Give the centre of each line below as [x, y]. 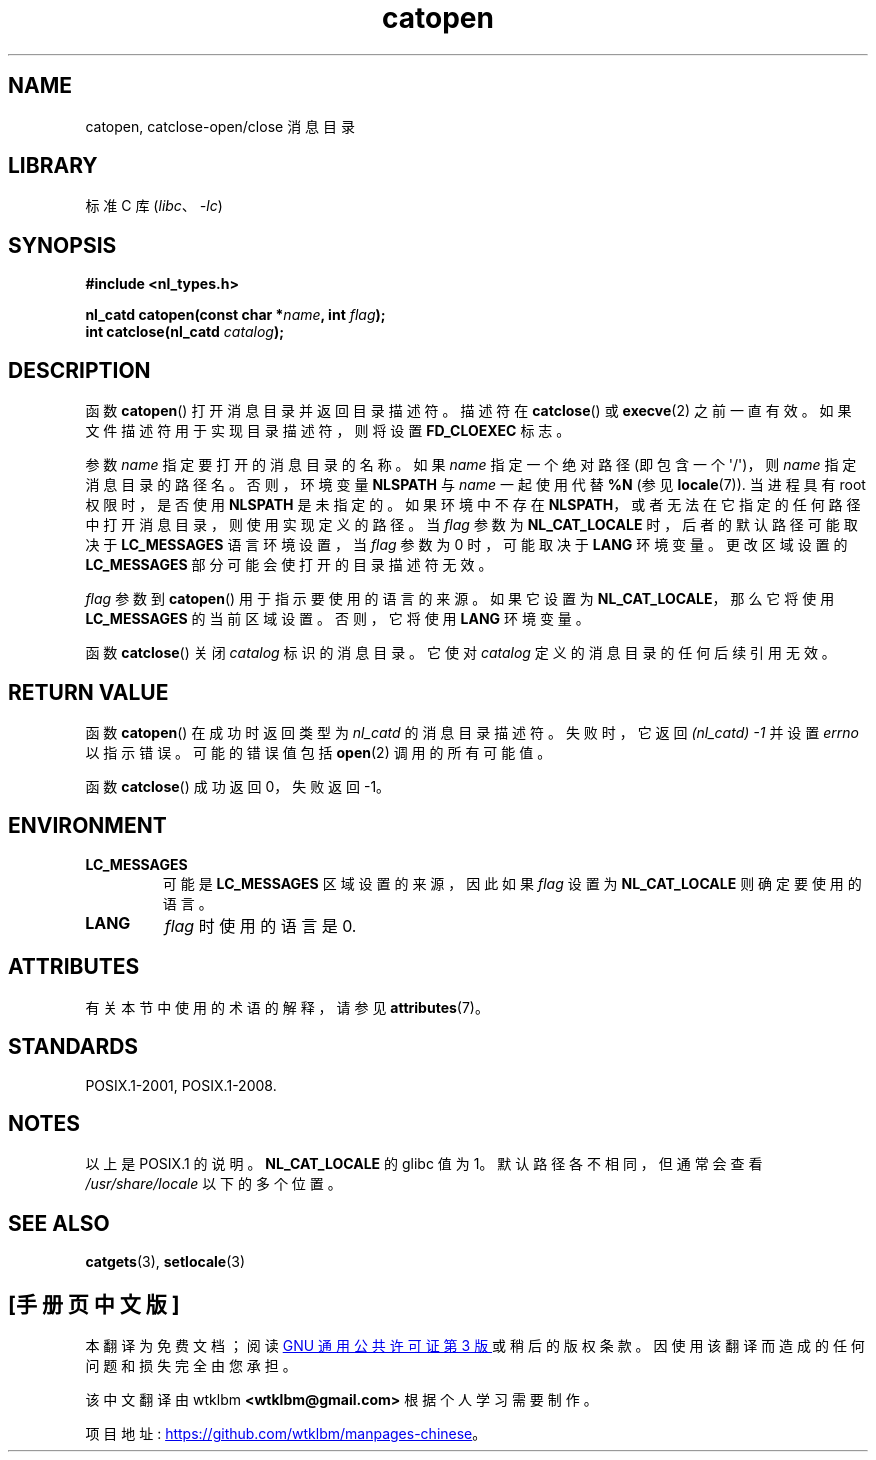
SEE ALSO [59, 1223]
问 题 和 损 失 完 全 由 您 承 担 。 [191, 1366]
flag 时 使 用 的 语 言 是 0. [260, 925]
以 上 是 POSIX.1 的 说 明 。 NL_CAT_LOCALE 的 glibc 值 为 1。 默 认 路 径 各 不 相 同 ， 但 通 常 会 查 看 [424, 1164]
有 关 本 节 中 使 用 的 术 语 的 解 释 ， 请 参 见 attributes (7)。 [287, 1007]
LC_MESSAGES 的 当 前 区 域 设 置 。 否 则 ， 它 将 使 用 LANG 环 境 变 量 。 [337, 619]
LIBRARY [53, 166]
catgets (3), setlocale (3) [165, 1262]
